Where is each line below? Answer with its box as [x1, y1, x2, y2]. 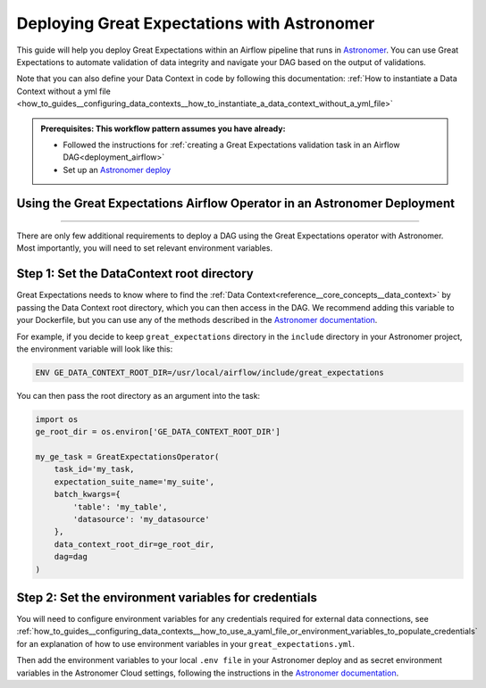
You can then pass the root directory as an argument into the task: [16, 390, 261, 401]
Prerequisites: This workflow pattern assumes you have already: [40, 123, 286, 134]
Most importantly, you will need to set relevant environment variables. [16, 243, 273, 253]
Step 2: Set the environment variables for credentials [16, 590, 317, 605]
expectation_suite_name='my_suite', [54, 477, 214, 486]
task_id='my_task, [54, 464, 135, 475]
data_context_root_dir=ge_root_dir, [54, 539, 214, 549]
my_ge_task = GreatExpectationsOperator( [35, 452, 220, 462]
